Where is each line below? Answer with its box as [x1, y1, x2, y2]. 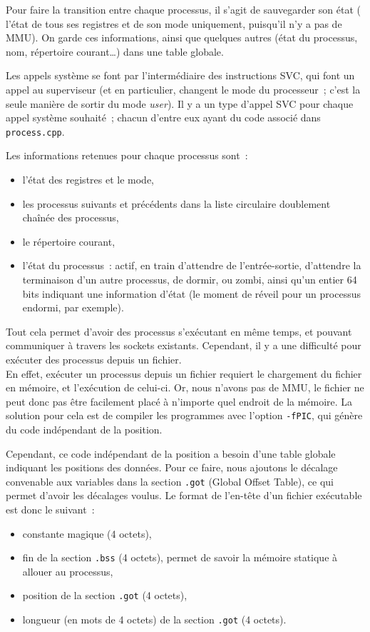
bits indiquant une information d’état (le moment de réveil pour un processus [22, 286, 361, 301]
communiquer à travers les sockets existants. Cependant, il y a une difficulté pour [6, 338, 361, 353]
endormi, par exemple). [22, 300, 124, 315]
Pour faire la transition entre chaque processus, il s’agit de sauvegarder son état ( [6, 2, 361, 16]
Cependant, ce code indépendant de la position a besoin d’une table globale [6, 446, 336, 461]
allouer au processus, [22, 563, 113, 578]
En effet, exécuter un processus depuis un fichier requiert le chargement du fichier [6, 366, 362, 381]
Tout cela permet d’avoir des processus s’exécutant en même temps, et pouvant [6, 323, 352, 338]
